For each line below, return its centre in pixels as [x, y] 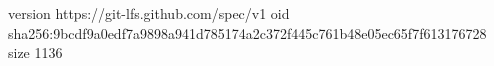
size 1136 [35, 52]
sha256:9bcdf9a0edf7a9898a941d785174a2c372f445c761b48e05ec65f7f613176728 [247, 32]
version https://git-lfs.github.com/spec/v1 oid [149, 13]
